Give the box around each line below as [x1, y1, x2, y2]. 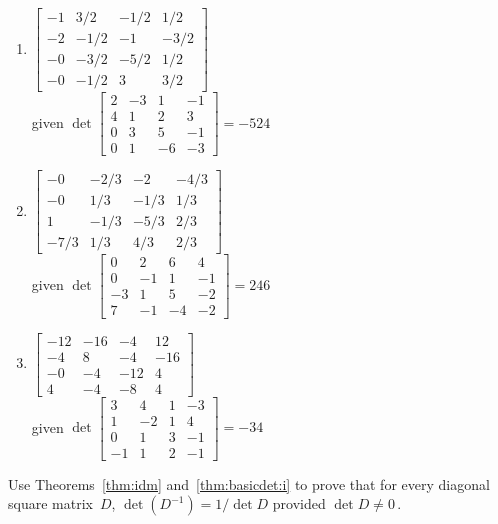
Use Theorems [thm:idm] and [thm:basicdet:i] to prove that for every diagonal [8, 473, 490, 494]
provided [272, 493, 326, 514]
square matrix [8, 493, 93, 514]
